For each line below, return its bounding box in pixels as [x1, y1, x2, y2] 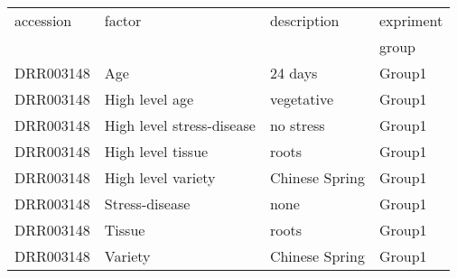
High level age [104, 88, 193, 109]
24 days [269, 62, 318, 83]
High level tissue [104, 141, 209, 162]
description [269, 10, 340, 31]
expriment [378, 10, 443, 31]
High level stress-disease [104, 115, 256, 135]
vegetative [269, 88, 334, 109]
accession [14, 10, 72, 31]
